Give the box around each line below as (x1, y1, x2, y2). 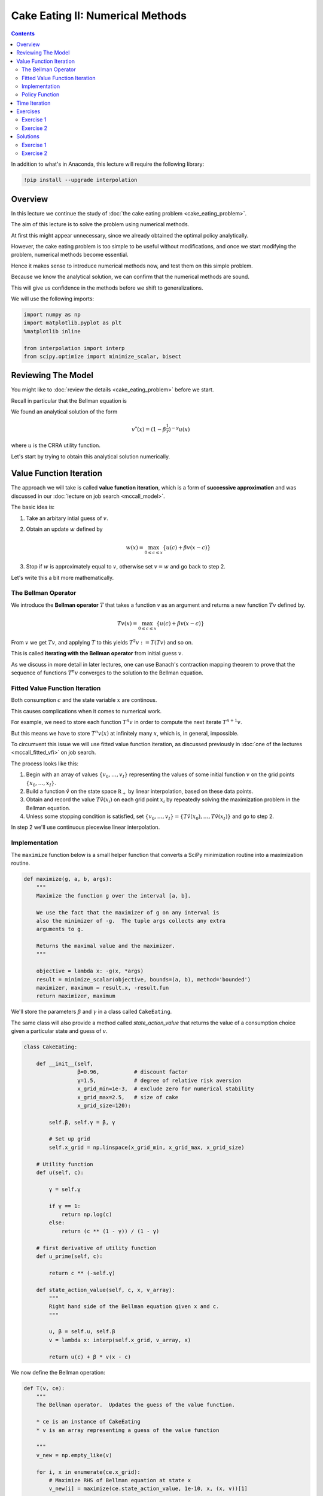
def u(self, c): (36, 1169, 84, 1176)
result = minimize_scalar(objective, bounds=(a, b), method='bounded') (36, 976, 251, 983)
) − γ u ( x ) (168, 425, 190, 433)
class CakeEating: (23, 1044, 78, 1050)
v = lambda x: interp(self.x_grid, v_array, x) (48, 1336, 191, 1343)
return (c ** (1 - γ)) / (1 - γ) (61, 1227, 160, 1234)
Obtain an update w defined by (26, 525, 103, 533)
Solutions (16, 133, 40, 140)
